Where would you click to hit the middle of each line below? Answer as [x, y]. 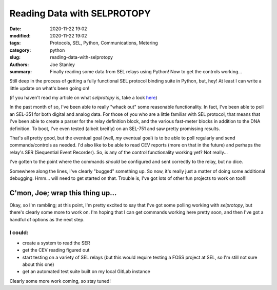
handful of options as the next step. [47, 219]
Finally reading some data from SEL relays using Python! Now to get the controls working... [146, 71]
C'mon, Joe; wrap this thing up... [63, 193]
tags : [15, 43]
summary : [21, 71]
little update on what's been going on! [50, 88]
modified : [20, 35]
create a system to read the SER [56, 243]
